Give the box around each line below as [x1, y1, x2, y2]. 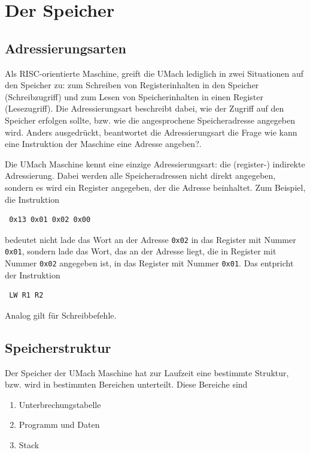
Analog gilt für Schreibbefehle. [5, 308, 117, 321]
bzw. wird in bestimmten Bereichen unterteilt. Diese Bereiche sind [5, 378, 248, 391]
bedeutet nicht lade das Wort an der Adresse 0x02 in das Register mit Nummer [5, 233, 296, 245]
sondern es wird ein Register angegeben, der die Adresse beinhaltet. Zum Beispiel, [5, 181, 306, 193]
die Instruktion [5, 193, 60, 205]
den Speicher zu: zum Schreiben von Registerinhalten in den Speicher [5, 79, 259, 91]
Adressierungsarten [5, 38, 126, 57]
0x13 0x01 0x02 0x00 [9, 215, 91, 224]
